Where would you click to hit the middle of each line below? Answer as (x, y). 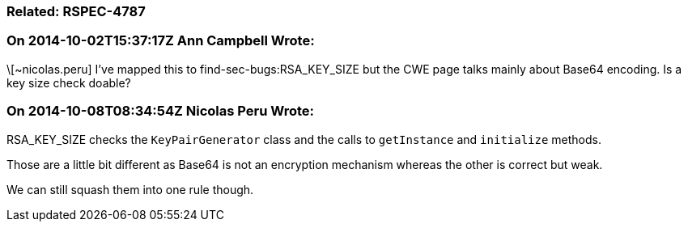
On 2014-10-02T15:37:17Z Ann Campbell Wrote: (161, 41)
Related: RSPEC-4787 (76, 11)
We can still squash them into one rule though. (130, 189)
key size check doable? (69, 82)
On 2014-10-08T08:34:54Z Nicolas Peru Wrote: (160, 111)
